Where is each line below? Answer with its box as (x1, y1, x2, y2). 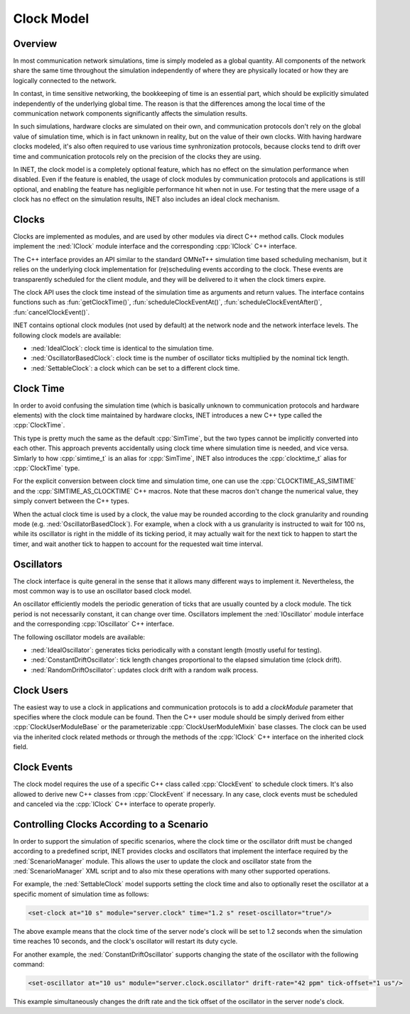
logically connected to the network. (13, 76, 117, 84)
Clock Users (13, 684, 69, 696)
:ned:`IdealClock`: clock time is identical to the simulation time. (31, 344, 215, 352)
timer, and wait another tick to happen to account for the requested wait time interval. (13, 540, 263, 548)
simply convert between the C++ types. (13, 497, 129, 506)
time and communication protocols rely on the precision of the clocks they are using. (13, 152, 261, 160)
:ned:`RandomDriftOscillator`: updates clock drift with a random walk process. (31, 665, 259, 674)
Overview (13, 38, 58, 50)
